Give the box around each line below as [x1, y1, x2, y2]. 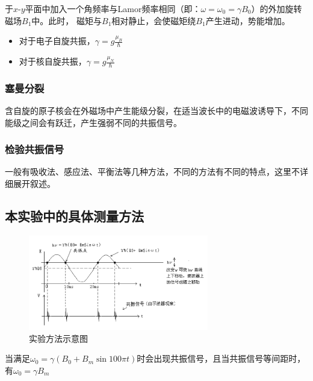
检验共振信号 [5, 142, 64, 157]
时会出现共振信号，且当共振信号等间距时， [137, 352, 306, 365]
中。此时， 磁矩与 [31, 14, 102, 27]
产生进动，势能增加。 [205, 14, 290, 27]
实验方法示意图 [29, 332, 88, 344]
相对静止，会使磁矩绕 [111, 14, 196, 27]
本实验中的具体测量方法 [5, 207, 144, 225]
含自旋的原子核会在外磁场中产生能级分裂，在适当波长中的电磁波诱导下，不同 [5, 104, 308, 117]
